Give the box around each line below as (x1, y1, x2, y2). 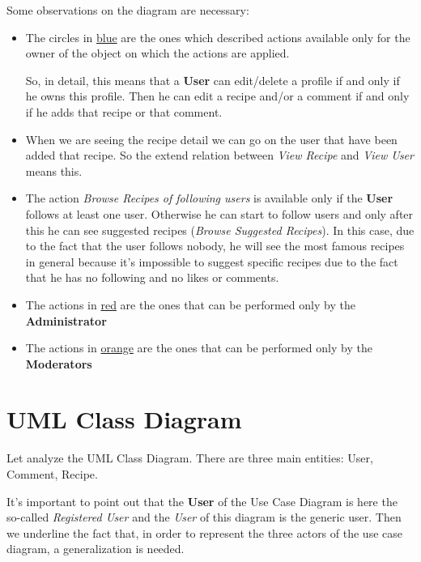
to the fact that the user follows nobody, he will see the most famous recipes (25, 237, 405, 254)
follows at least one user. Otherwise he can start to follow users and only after (25, 205, 414, 222)
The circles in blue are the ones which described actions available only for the (25, 28, 410, 45)
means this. (25, 162, 83, 179)
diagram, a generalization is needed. (6, 540, 185, 557)
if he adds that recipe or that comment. (25, 103, 223, 120)
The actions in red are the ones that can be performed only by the (25, 296, 355, 313)
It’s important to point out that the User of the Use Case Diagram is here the (6, 492, 398, 509)
